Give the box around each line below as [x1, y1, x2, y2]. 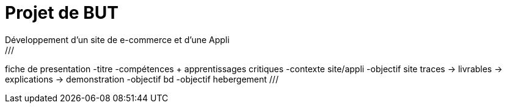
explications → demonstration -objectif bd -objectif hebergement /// [5, 73, 279, 84]
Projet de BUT [5, 2, 119, 23]
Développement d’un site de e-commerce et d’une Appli [5, 34, 230, 45]
